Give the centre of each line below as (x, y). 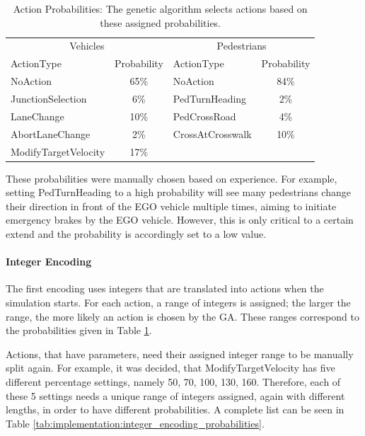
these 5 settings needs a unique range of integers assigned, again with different (175, 395)
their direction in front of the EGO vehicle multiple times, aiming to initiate (171, 206)
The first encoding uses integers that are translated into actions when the (165, 288)
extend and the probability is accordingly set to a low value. (136, 233)
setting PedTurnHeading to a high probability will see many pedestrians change (178, 192)
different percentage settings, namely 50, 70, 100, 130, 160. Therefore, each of (173, 381)
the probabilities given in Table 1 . (79, 330)
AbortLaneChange (51, 133)
